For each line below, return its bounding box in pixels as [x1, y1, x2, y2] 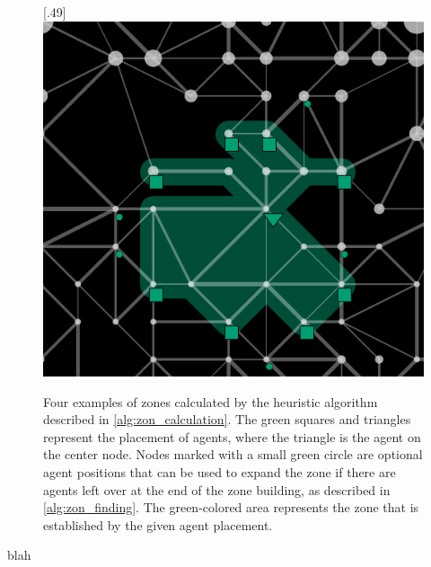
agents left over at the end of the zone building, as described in [43, 480, 391, 499]
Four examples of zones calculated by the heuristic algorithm [43, 392, 378, 411]
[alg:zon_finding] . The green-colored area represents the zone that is [43, 498, 419, 517]
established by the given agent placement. [43, 515, 273, 534]
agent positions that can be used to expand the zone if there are [43, 463, 396, 482]
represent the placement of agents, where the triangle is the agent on [43, 427, 421, 446]
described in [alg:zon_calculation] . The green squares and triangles [43, 410, 411, 429]
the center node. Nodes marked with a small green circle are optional [43, 445, 423, 464]
